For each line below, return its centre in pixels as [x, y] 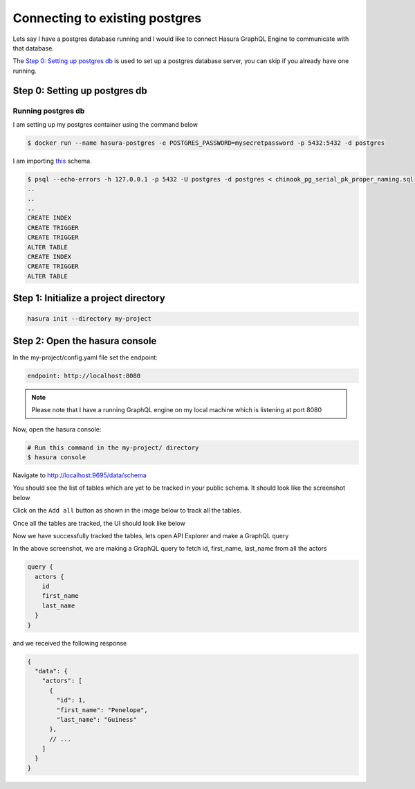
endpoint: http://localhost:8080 [84, 375]
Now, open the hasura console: [57, 429]
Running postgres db [49, 111]
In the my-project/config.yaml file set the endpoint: [85, 357]
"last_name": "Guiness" [97, 719]
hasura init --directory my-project [90, 319]
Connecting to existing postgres [107, 18]
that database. [34, 48]
